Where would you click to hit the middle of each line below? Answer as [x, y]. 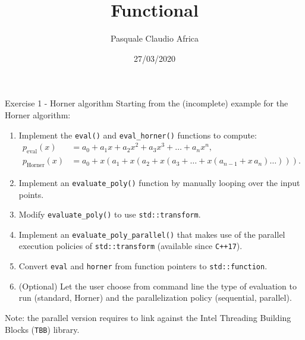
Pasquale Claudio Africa [155, 38]
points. [31, 194]
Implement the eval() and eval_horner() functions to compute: [138, 135]
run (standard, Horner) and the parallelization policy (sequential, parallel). [155, 297]
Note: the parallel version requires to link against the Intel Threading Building [148, 317]
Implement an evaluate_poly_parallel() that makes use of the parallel [152, 234]
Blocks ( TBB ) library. [42, 329]
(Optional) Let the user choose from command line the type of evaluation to [158, 286]
